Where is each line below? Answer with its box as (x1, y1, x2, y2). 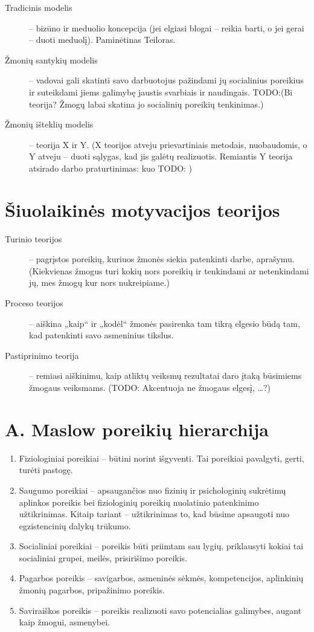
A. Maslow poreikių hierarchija (5, 416, 269, 441)
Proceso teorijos (5, 297, 63, 309)
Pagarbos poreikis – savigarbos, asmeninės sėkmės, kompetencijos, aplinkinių (19, 572, 304, 584)
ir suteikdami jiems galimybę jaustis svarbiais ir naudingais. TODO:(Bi (29, 85, 293, 98)
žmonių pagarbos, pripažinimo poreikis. (19, 584, 165, 596)
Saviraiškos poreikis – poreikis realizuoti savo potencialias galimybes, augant (19, 604, 302, 616)
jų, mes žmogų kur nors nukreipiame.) (29, 276, 170, 289)
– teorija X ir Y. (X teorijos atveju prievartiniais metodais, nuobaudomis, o (29, 138, 307, 150)
